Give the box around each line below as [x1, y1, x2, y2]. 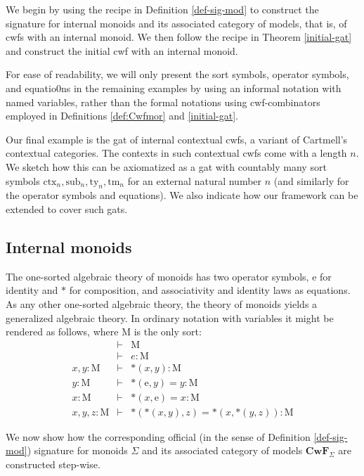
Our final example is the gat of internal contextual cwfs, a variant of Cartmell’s [6, 131, 348, 146]
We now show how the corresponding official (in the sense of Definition [6, 429, 311, 444]
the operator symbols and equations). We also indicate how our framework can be [6, 188, 358, 202]
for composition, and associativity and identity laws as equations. [69, 283, 351, 297]
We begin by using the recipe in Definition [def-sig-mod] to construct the [6, 2, 319, 16]
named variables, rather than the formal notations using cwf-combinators [6, 94, 320, 109]
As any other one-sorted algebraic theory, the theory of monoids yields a [6, 296, 318, 311]
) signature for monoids [27, 443, 128, 458]
